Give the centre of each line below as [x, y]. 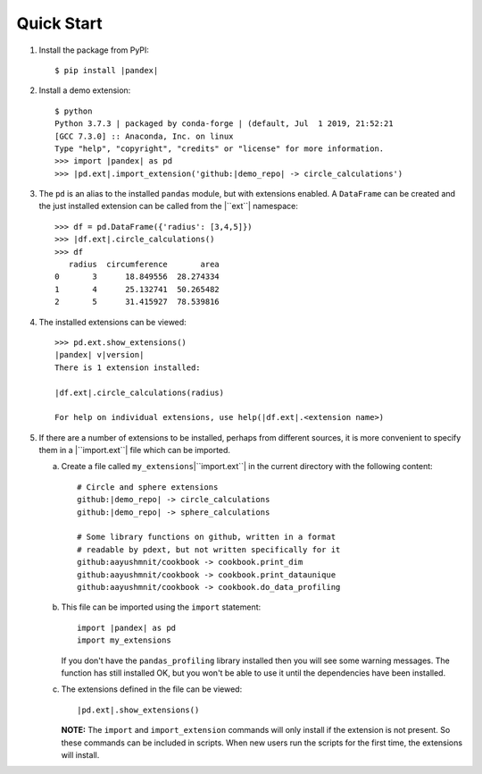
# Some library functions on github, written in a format [207, 537]
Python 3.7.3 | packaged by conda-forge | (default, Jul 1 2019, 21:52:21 [224, 124]
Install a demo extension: [85, 90]
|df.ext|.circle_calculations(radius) [140, 392]
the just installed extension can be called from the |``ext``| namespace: [169, 206]
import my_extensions [124, 640]
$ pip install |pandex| [107, 70]
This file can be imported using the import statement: [161, 607]
